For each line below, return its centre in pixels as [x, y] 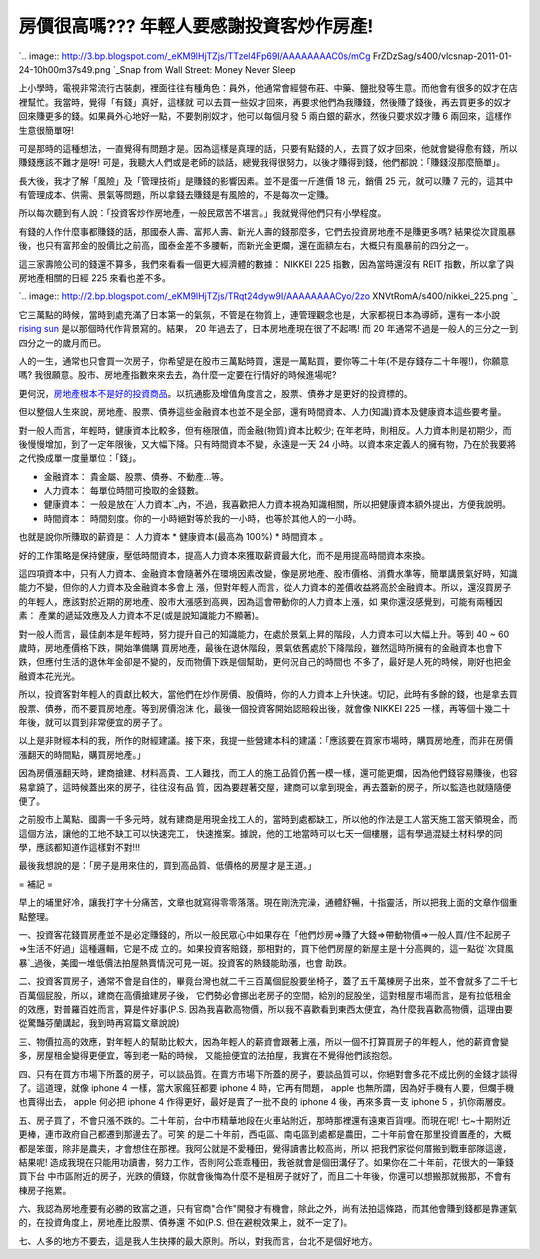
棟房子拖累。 [45, 1190]
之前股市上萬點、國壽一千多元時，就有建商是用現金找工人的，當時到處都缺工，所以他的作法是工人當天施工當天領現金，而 [268, 819]
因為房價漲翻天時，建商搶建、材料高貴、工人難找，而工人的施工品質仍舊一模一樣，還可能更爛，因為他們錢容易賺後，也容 [268, 773]
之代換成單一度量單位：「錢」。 [80, 458]
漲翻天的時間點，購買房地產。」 [82, 754]
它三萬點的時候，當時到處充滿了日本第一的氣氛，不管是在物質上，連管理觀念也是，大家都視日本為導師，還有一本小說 [259, 314]
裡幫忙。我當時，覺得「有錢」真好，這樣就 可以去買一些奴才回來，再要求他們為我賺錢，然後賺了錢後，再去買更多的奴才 [265, 102]
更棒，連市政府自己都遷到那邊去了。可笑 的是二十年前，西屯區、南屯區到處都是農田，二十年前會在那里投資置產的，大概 [265, 1134]
